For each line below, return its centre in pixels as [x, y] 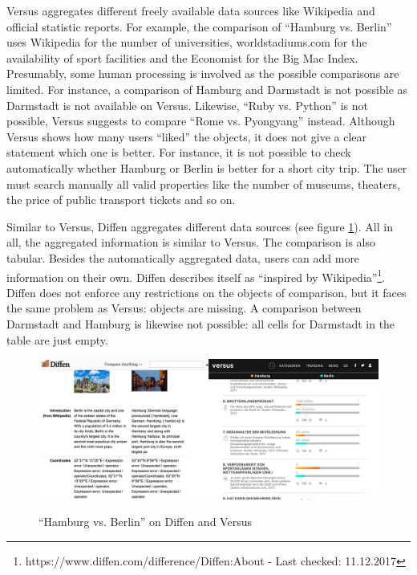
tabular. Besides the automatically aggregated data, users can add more [183, 257]
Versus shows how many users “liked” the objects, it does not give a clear [187, 136]
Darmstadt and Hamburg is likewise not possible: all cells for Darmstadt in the [201, 323]
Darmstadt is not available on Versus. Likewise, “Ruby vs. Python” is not [187, 105]
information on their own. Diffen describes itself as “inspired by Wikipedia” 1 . [196, 275]
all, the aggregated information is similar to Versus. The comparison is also [191, 242]
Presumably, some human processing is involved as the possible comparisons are [203, 73]
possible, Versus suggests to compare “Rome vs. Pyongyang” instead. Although [201, 121]
